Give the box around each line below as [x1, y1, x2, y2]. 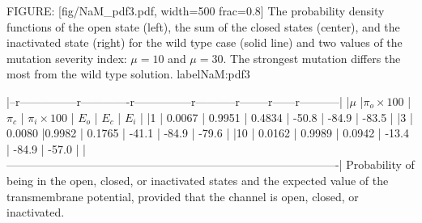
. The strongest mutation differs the [223, 49, 401, 66]
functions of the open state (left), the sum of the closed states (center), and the [6, 18, 400, 35]
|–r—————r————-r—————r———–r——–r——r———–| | [6, 92, 350, 109]
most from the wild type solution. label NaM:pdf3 [6, 65, 250, 82]
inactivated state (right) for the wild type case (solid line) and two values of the [6, 34, 403, 51]
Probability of [346, 156, 415, 173]
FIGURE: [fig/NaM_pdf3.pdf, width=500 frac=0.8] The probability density [6, 2, 385, 19]
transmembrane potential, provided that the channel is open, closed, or [6, 187, 359, 204]
